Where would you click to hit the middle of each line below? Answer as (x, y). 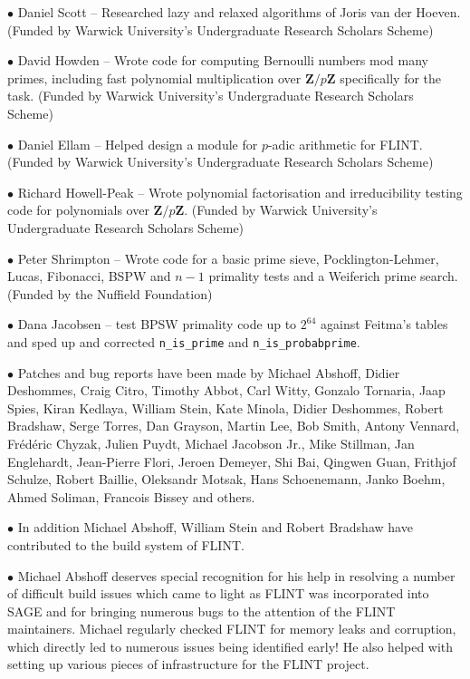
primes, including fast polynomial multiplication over (154, 78)
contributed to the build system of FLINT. (126, 544)
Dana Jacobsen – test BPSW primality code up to (157, 324)
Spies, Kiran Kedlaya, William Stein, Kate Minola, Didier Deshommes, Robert (225, 407)
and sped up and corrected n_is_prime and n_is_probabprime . (184, 341)
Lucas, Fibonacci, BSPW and (89, 276)
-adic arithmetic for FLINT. (345, 144)
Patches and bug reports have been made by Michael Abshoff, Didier (209, 372)
